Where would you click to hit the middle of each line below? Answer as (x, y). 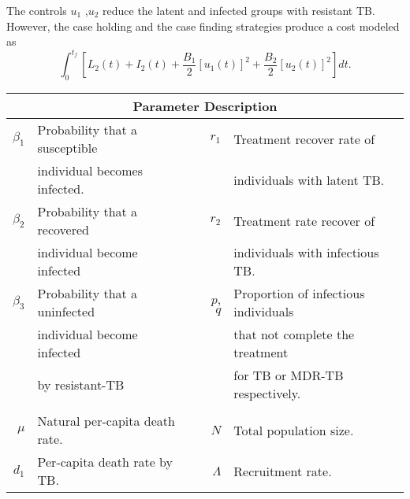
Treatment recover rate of (304, 139)
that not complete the (294, 335)
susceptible (67, 148)
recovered (63, 230)
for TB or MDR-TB (289, 375)
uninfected (66, 312)
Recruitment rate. (283, 471)
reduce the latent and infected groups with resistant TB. (239, 10)
